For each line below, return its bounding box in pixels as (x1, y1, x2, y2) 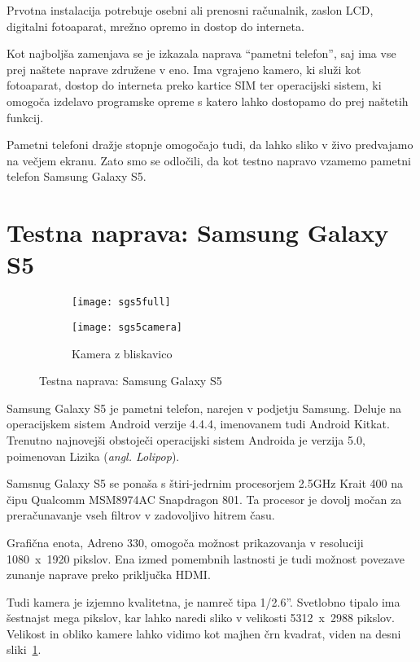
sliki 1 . (7, 641, 42, 658)
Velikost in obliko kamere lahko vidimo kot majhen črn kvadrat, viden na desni (7, 625, 401, 642)
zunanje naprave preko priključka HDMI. (7, 566, 211, 583)
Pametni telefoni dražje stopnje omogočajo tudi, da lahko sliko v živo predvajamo (7, 136, 413, 153)
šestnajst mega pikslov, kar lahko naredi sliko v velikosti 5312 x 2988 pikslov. (7, 609, 396, 626)
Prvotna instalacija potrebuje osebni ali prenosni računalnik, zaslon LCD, (7, 2, 374, 18)
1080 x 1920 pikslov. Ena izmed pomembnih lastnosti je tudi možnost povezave (7, 550, 405, 567)
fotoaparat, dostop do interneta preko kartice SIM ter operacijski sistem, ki (7, 77, 382, 94)
